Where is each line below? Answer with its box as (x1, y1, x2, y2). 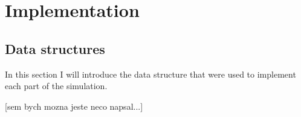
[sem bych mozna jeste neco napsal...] (5, 99, 143, 112)
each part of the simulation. (5, 79, 108, 92)
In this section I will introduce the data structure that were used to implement (5, 67, 296, 80)
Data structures (5, 39, 105, 58)
